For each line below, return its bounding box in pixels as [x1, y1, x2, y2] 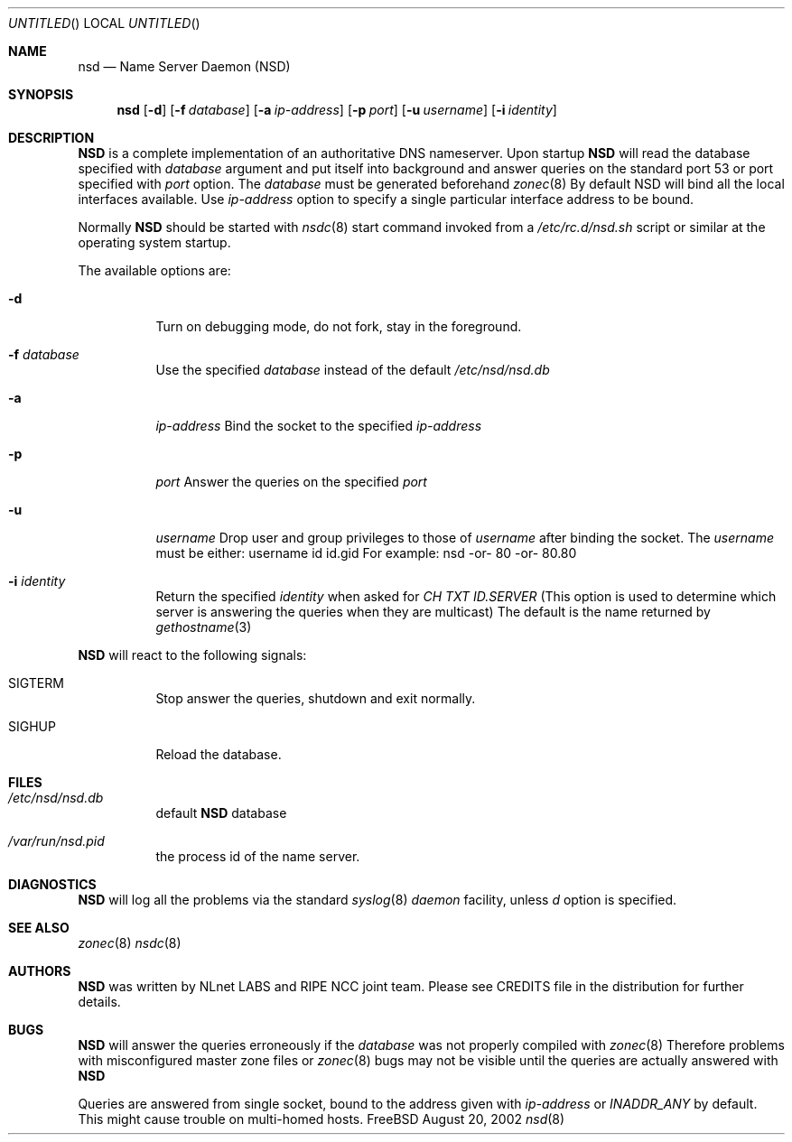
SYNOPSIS [8, 87, 74, 102]
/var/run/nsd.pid [8, 833, 105, 849]
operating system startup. [78, 235, 231, 250]
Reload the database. [155, 747, 282, 762]
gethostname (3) [155, 619, 252, 635]
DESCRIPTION [8, 130, 95, 145]
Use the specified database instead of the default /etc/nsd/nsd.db [155, 362, 550, 377]
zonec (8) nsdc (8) [78, 935, 182, 951]
